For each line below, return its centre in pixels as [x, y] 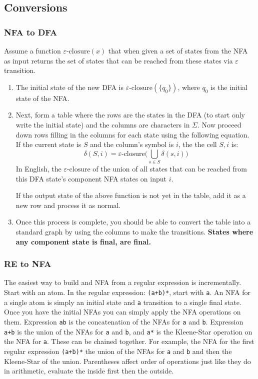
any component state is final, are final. [83, 241]
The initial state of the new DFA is [69, 87]
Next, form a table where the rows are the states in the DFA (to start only [130, 115]
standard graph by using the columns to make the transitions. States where [134, 232]
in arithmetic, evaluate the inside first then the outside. [89, 371]
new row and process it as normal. [68, 205]
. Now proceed [219, 124]
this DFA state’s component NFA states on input [91, 178]
